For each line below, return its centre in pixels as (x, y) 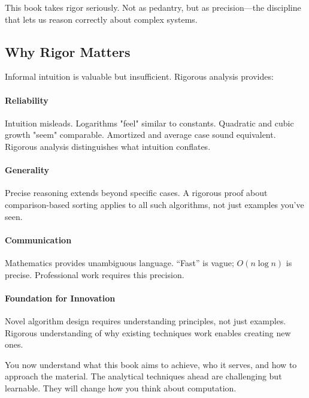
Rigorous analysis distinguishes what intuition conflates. (108, 146)
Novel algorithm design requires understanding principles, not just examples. (146, 320)
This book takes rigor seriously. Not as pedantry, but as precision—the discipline (153, 7)
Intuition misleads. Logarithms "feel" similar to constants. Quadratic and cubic (149, 123)
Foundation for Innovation (60, 298)
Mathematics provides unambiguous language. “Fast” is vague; (119, 262)
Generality (27, 170)
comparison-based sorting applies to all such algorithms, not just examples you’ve (154, 204)
